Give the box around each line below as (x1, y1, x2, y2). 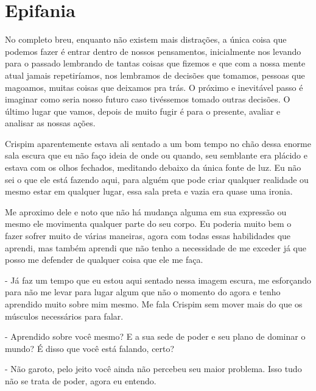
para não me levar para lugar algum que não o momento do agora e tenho (5, 285, 281, 298)
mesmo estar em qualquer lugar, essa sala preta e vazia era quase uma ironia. (5, 185, 293, 198)
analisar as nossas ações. (5, 117, 96, 129)
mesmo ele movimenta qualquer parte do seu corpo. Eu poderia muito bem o (5, 217, 292, 230)
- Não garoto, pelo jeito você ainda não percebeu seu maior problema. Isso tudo (5, 362, 302, 375)
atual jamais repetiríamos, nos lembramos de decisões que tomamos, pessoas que (5, 68, 305, 81)
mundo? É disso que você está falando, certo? (5, 342, 175, 354)
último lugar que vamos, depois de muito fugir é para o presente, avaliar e (5, 104, 281, 117)
